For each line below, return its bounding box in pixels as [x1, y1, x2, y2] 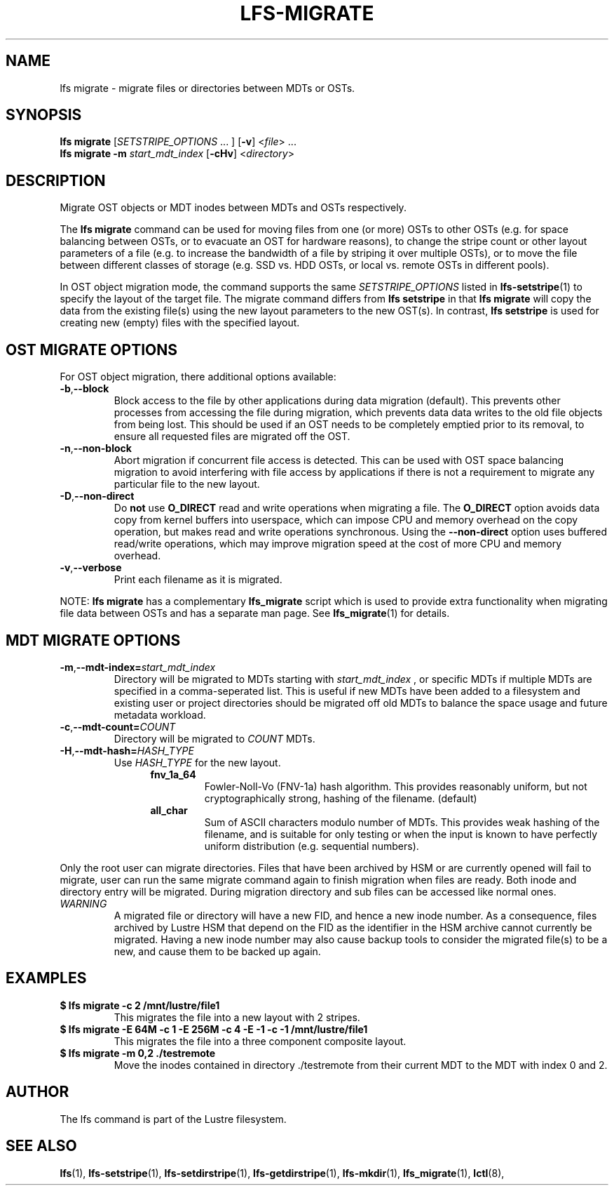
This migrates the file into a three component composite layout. [114, 1034, 407, 1047]
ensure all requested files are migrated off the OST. [114, 430, 350, 443]
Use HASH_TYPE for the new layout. [114, 756, 281, 769]
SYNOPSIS [6, 106, 82, 124]
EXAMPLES [6, 969, 87, 987]
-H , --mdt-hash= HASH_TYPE [60, 744, 194, 757]
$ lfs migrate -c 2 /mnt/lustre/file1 [60, 999, 220, 1011]
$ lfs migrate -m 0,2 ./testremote [60, 1046, 216, 1059]
